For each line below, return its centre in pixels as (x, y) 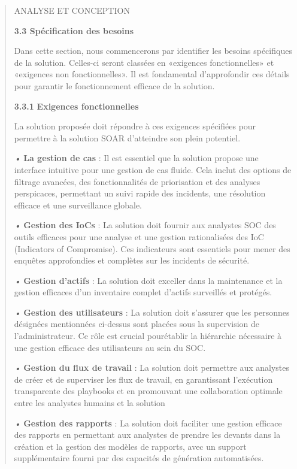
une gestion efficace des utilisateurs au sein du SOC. (110, 347)
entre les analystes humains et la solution (90, 403)
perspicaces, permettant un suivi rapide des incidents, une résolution (140, 193)
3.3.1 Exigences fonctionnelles (76, 106)
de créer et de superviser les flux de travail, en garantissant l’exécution (143, 379)
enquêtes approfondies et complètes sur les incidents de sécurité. (132, 260)
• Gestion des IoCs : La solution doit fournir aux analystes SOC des (145, 225)
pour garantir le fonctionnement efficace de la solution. (114, 85)
